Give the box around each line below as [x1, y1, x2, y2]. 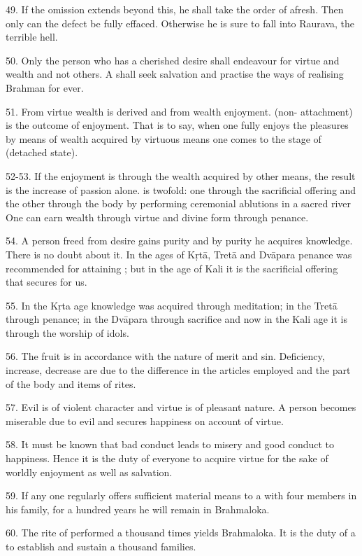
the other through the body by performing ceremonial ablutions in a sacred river [6, 196, 352, 211]
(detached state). [6, 145, 78, 160]
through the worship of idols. [6, 325, 129, 340]
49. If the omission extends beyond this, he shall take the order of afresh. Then [6, 2, 344, 16]
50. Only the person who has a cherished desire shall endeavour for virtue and [6, 53, 340, 67]
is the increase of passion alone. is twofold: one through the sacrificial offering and [6, 182, 356, 197]
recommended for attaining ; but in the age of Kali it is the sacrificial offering [6, 260, 338, 275]
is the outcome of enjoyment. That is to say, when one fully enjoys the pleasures [6, 118, 349, 132]
